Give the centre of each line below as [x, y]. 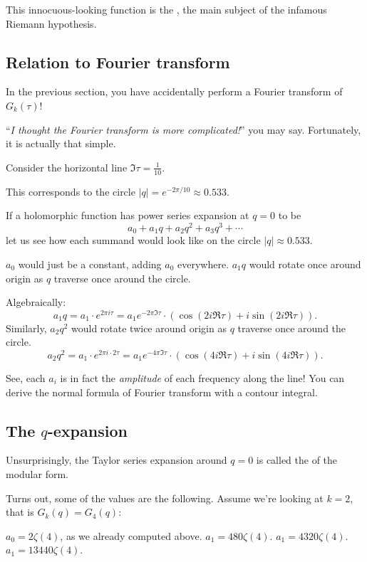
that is [20, 512]
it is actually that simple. [61, 143]
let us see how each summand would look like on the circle [133, 240]
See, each [26, 378]
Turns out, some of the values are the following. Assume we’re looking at [165, 498]
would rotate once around [305, 264]
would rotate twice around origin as [149, 328]
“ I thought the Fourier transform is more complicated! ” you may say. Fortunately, [183, 129]
